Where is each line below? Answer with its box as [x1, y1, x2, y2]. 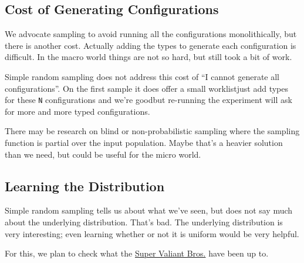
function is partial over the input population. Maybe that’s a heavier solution [5, 137, 283, 149]
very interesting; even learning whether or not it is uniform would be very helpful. [5, 227, 299, 239]
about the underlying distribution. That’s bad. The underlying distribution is [5, 216, 283, 228]
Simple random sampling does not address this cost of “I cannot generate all [5, 70, 280, 82]
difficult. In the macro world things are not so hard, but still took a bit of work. [5, 51, 292, 63]
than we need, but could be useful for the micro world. [5, 148, 201, 160]
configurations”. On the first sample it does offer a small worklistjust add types [5, 82, 288, 94]
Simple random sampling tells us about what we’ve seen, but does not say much [5, 204, 293, 217]
